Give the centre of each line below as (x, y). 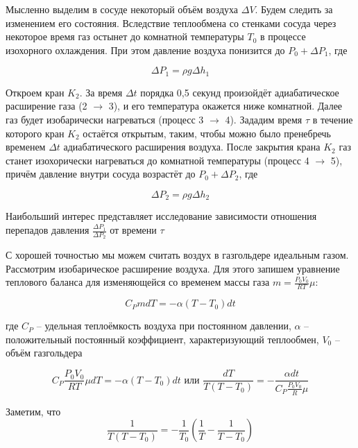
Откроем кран (35, 92)
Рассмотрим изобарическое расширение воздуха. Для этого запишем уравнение (173, 268)
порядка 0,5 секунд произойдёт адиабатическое (240, 92)
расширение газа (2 (46, 106)
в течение (333, 120)
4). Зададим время (264, 120)
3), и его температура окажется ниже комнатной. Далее (225, 106)
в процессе (283, 36)
